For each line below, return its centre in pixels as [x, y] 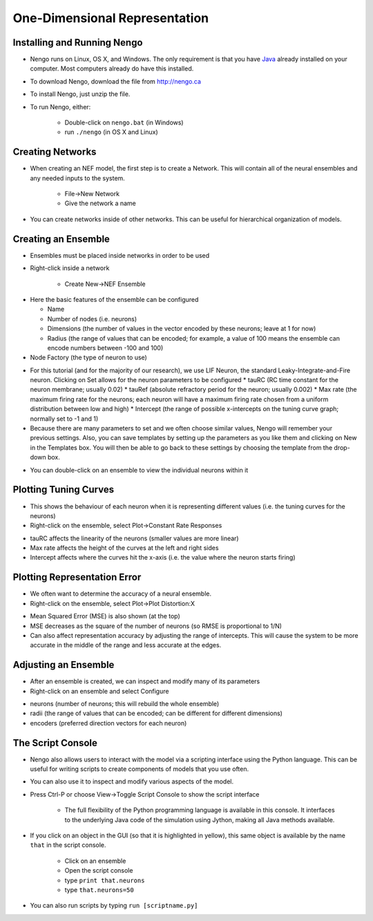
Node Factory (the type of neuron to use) [89, 358]
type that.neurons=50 [99, 890]
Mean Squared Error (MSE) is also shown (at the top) [105, 616]
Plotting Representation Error [77, 577]
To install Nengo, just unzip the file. [80, 94]
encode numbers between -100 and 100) [105, 348]
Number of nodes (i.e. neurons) [92, 319]
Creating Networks [55, 152]
